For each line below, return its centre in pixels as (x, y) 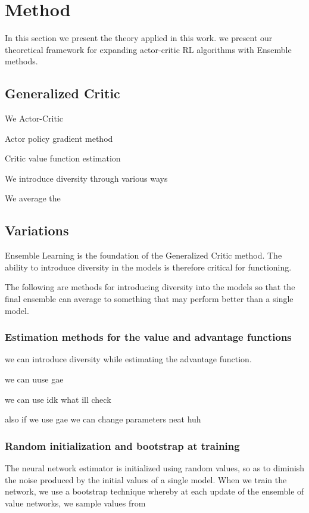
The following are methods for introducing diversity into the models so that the (150, 287)
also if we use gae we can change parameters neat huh (103, 419)
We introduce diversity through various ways (86, 178)
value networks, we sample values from (75, 503)
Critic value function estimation (63, 158)
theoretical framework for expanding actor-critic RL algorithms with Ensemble (148, 49)
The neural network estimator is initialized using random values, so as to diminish (155, 468)
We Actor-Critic (34, 118)
